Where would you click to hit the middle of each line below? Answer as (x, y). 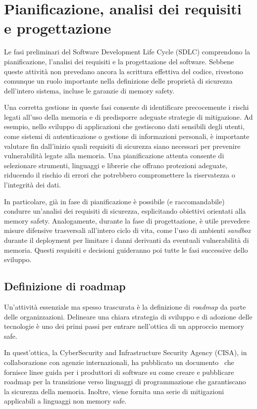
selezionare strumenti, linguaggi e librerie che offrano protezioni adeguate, (116, 165)
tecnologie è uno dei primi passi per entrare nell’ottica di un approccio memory (124, 326)
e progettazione (58, 28)
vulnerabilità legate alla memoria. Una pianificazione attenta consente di (114, 156)
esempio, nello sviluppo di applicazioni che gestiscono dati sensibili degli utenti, (124, 126)
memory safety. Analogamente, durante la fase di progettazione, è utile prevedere (127, 220)
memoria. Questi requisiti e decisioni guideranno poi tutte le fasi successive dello (126, 250)
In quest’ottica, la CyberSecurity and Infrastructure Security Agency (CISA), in (126, 352)
